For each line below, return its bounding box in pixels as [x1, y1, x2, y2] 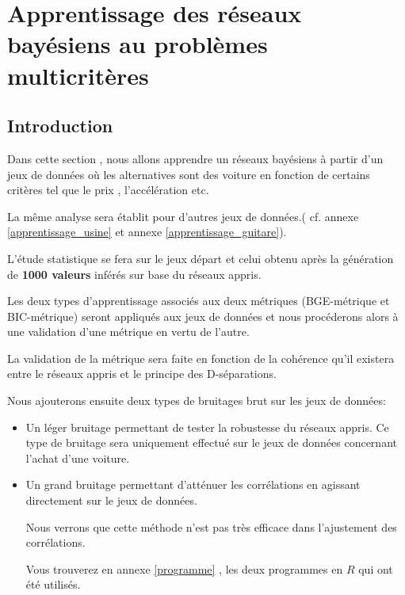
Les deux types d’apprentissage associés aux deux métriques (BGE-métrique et [7, 292, 390, 309]
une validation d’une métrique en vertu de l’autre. [7, 323, 250, 340]
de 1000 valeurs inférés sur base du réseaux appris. [7, 265, 262, 282]
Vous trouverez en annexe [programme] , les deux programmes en [25, 560, 343, 577]
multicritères [7, 59, 149, 91]
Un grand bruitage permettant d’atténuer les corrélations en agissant [25, 476, 361, 493]
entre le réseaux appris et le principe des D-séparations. [7, 365, 277, 382]
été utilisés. [25, 576, 81, 593]
